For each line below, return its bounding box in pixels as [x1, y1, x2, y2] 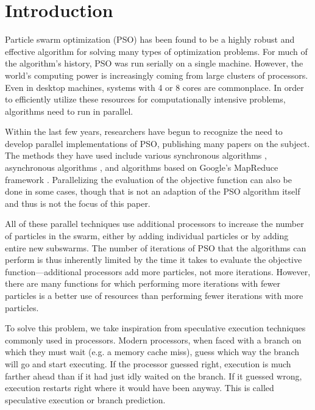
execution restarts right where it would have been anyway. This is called [5, 381, 274, 394]
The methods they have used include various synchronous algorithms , [5, 149, 267, 162]
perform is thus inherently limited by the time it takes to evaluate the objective [5, 253, 302, 266]
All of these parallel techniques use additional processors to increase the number [5, 217, 304, 230]
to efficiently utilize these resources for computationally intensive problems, [5, 93, 286, 106]
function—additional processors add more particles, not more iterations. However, [5, 265, 311, 278]
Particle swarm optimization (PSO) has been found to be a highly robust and [5, 33, 295, 46]
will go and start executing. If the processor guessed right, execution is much [5, 357, 291, 370]
